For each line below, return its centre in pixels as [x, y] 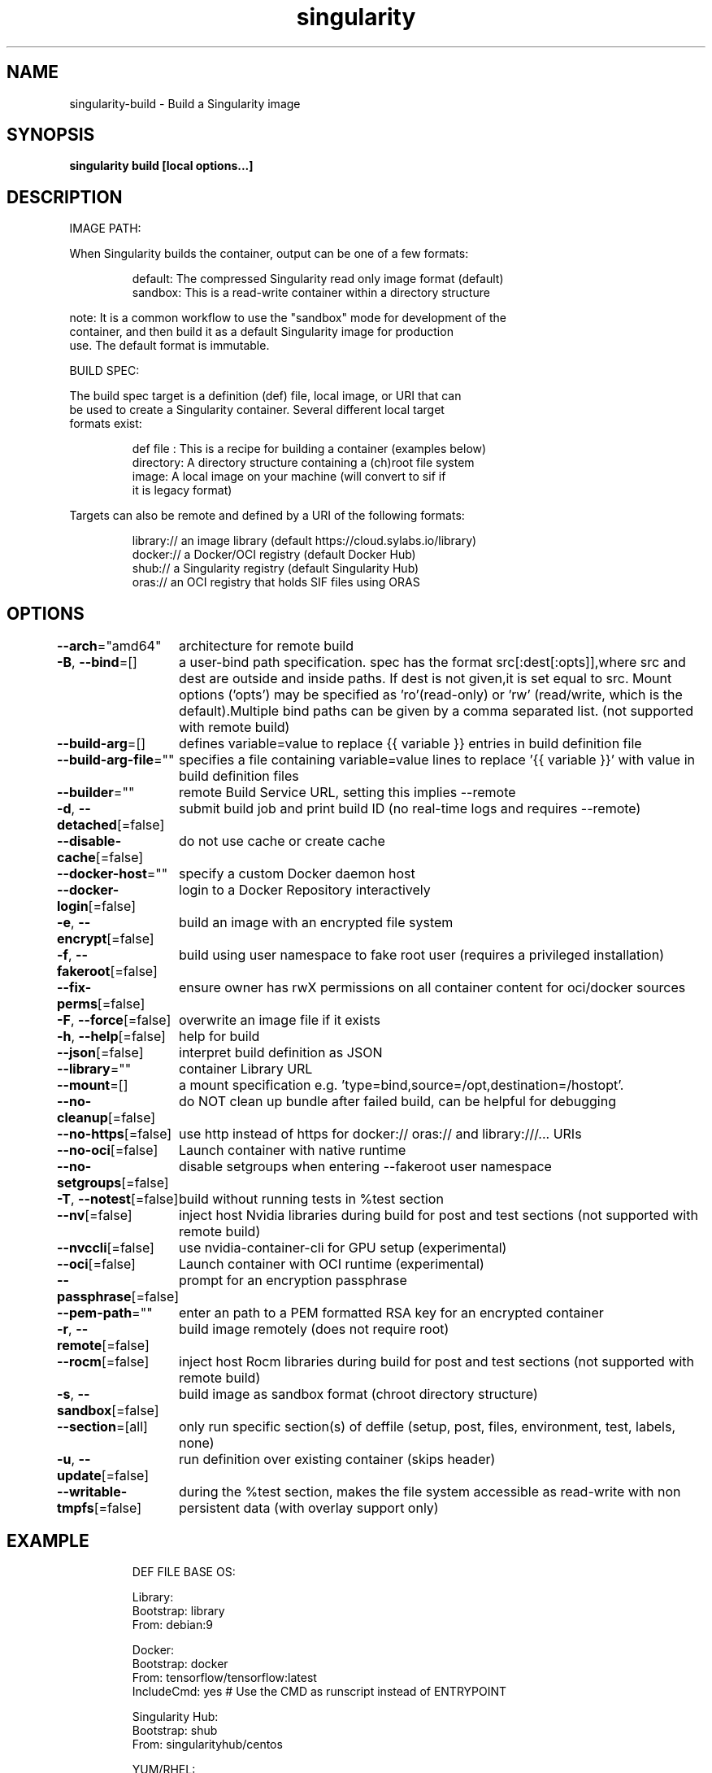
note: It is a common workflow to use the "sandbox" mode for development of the [288, 318]
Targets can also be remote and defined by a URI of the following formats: [267, 516]
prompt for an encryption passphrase [293, 1281]
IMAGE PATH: [105, 229]
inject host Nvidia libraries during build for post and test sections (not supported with [438, 1215]
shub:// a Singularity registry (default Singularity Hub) [276, 568]
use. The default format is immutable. [169, 346]
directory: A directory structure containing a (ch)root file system [303, 463]
